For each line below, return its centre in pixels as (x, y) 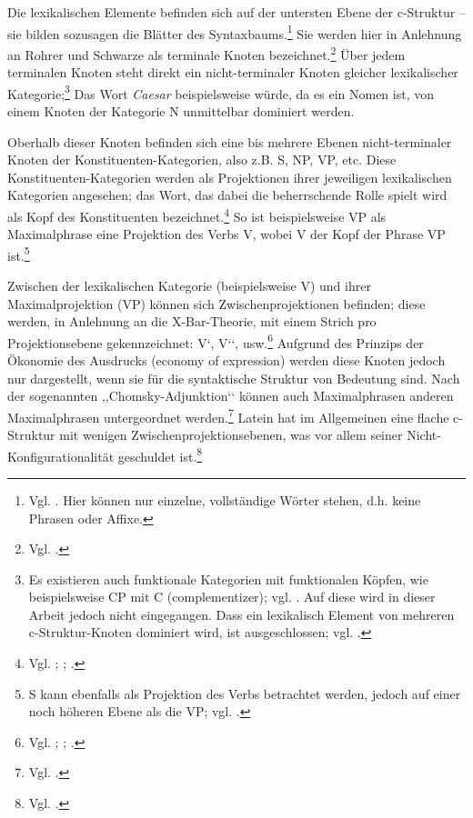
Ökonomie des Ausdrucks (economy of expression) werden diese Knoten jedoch (226, 360)
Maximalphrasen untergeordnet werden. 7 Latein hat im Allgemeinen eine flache (228, 415)
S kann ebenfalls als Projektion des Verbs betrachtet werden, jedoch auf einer (245, 693)
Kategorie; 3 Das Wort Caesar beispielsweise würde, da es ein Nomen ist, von (221, 92)
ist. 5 (19, 254)
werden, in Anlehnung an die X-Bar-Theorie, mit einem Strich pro (192, 321)
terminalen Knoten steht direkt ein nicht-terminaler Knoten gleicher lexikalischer (233, 72)
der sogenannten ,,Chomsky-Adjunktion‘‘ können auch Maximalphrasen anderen (231, 396)
